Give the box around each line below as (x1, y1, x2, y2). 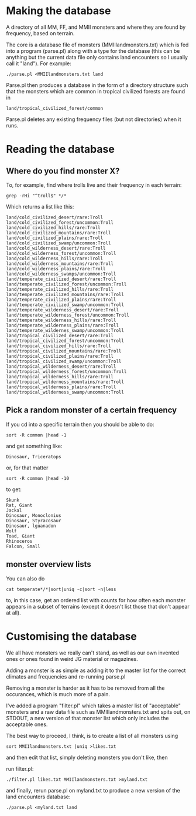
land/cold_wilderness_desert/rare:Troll (6, 245, 106, 251)
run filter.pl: (6, 765, 34, 772)
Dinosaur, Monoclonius (6, 512, 61, 518)
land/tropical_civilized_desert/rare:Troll (6, 333, 114, 338)
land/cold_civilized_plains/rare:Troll (6, 235, 104, 241)
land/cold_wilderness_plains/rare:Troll (6, 266, 106, 271)
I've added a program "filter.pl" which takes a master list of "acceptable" (6, 702, 181, 709)
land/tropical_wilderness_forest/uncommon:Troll (6, 368, 127, 374)
